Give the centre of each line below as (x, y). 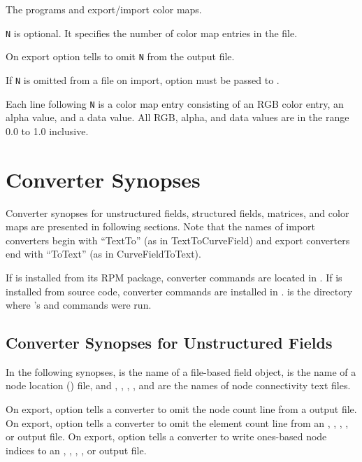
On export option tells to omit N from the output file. (120, 56)
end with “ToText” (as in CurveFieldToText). (103, 254)
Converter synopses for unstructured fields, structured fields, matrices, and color (178, 212)
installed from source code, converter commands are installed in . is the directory (179, 291)
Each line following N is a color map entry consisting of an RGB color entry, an (175, 103)
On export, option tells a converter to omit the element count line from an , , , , (177, 422)
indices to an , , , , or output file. (76, 450)
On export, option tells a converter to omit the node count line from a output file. (181, 409)
